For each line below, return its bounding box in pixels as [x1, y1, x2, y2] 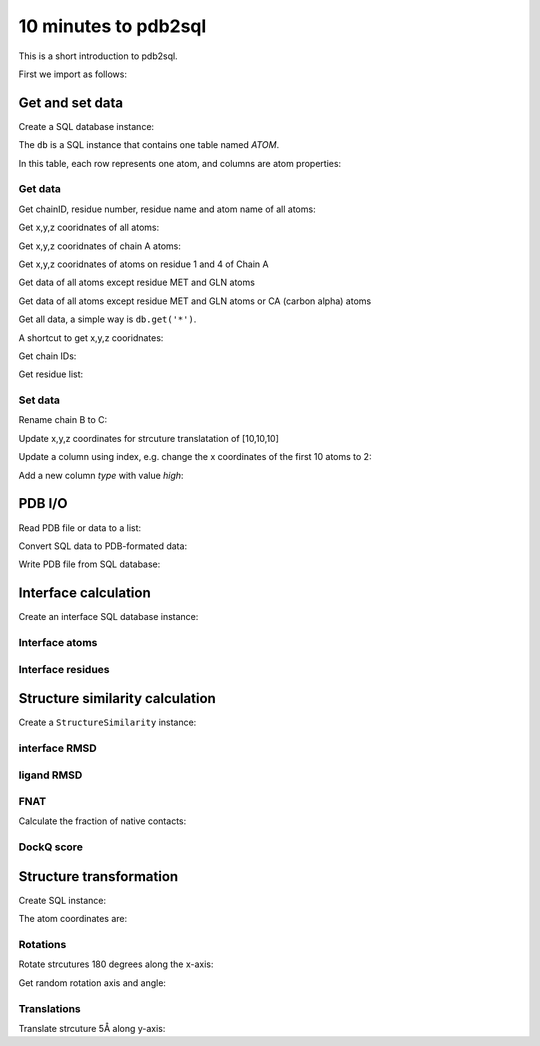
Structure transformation [18, 868, 179, 885]
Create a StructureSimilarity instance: [18, 716, 197, 729]
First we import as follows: [18, 68, 127, 80]
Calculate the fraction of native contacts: [18, 815, 187, 827]
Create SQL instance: [18, 894, 107, 906]
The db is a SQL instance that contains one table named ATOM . [18, 139, 280, 151]
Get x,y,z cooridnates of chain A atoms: [18, 240, 182, 252]
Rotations [18, 938, 67, 952]
